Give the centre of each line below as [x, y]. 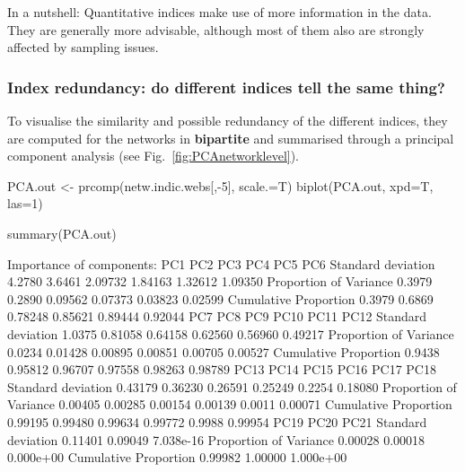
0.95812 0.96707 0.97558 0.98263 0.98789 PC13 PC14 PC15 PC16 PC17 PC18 [222, 369]
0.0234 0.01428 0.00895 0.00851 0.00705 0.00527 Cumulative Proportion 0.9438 [224, 351]
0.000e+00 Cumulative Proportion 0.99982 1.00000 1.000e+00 [177, 457]
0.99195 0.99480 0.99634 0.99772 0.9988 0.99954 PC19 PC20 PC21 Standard [217, 421]
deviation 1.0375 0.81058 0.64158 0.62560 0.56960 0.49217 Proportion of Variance [231, 333]
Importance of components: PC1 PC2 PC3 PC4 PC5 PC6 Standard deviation [221, 263]
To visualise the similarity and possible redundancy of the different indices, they [228, 120]
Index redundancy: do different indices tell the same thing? [226, 87]
